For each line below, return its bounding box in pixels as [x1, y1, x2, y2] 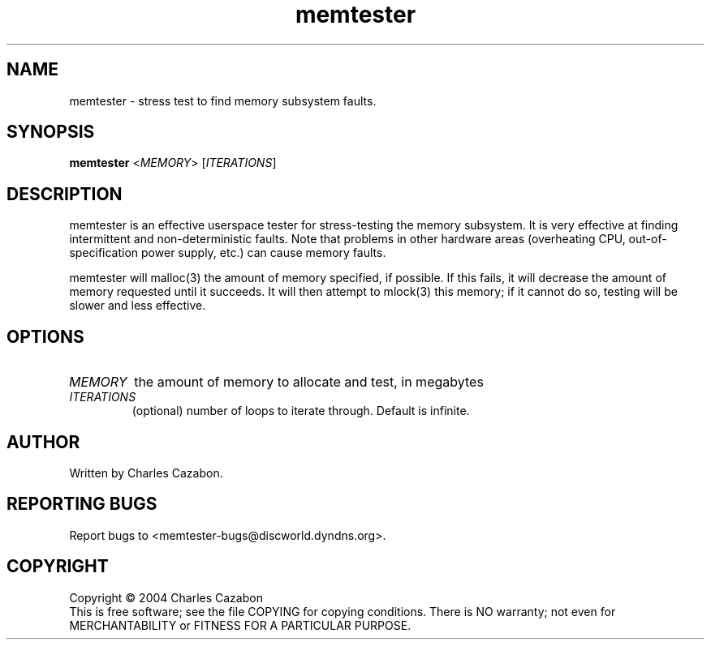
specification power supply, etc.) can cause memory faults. [69, 246, 386, 260]
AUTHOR [6, 431, 80, 452]
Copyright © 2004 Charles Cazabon [69, 590, 263, 605]
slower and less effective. [69, 298, 206, 313]
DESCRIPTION [6, 183, 123, 204]
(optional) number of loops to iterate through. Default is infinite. [131, 404, 470, 418]
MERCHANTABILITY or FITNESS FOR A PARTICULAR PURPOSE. [69, 618, 412, 632]
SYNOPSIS [6, 122, 95, 143]
